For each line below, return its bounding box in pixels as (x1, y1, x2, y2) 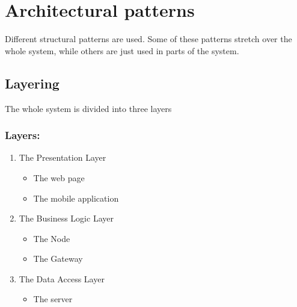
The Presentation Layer (19, 151, 106, 164)
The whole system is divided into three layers (5, 102, 172, 114)
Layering (5, 73, 60, 92)
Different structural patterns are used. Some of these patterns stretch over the (5, 33, 292, 45)
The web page (33, 171, 85, 184)
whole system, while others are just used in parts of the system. (5, 44, 239, 57)
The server (33, 293, 73, 305)
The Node (33, 232, 70, 244)
